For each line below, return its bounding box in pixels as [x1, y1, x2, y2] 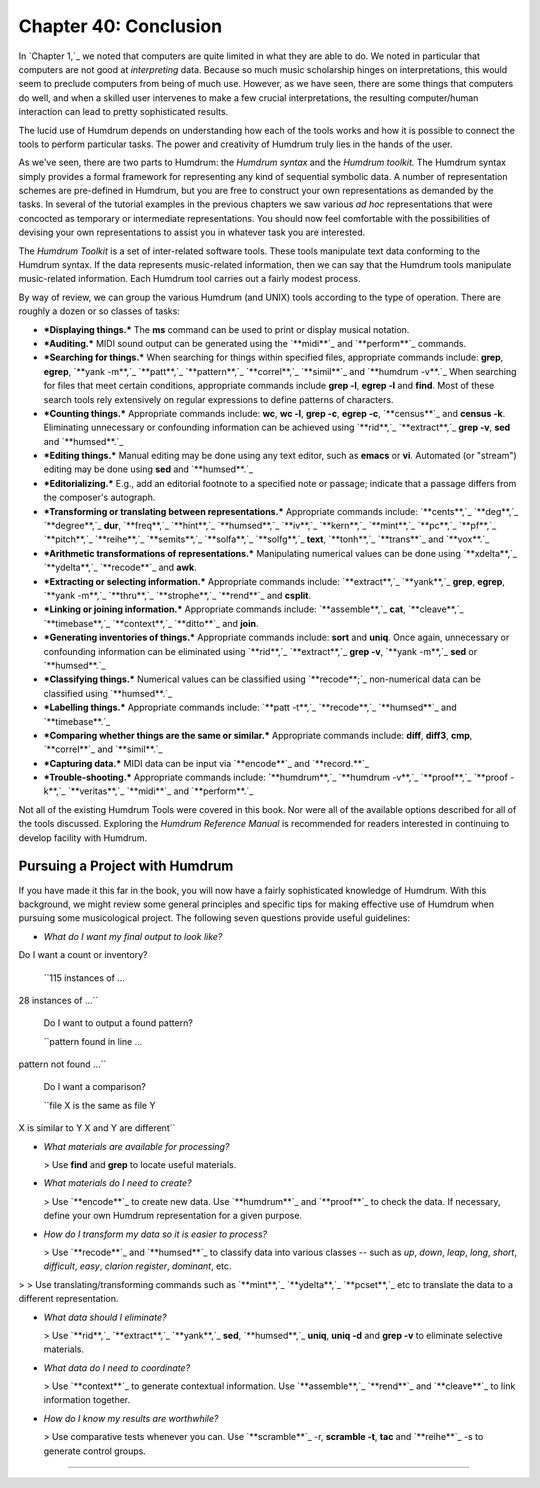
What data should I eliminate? [43, 1311, 167, 1323]
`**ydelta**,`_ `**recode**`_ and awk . [43, 561, 197, 574]
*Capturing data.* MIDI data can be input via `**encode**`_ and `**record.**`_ [43, 757, 370, 769]
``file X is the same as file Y [43, 1099, 156, 1111]
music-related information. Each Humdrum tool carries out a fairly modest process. [18, 273, 361, 285]
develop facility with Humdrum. [18, 831, 148, 844]
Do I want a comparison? [43, 1081, 147, 1093]
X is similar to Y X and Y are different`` [18, 1122, 176, 1134]
